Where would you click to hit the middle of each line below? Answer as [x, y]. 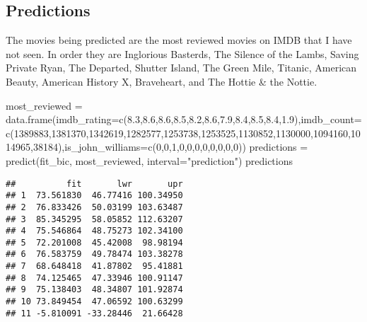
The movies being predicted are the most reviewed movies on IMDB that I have [179, 40]
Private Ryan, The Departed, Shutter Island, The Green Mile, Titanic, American [181, 68]
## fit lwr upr [94, 184]
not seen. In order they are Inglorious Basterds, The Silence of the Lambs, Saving [182, 53]
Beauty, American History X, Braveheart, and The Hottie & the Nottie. [162, 81]
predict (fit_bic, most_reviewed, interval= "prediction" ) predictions [150, 160]
